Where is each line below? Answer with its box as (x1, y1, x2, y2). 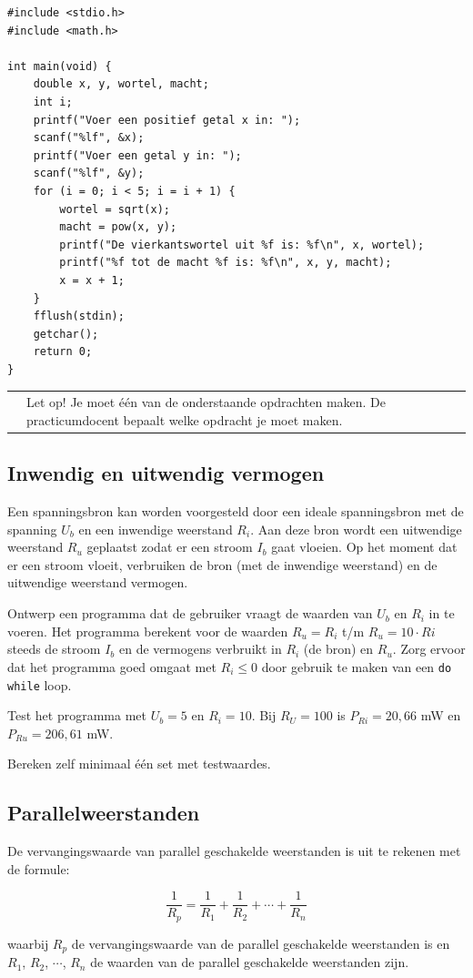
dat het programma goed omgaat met (7, 657, 216, 676)
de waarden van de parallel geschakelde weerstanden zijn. (90, 953, 409, 972)
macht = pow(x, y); (59, 220, 177, 234)
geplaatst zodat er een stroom (86, 537, 253, 556)
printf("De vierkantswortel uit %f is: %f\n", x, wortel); (59, 238, 425, 251)
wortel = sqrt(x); (59, 202, 170, 216)
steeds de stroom (7, 639, 101, 658)
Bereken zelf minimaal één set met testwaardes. (7, 754, 271, 773)
